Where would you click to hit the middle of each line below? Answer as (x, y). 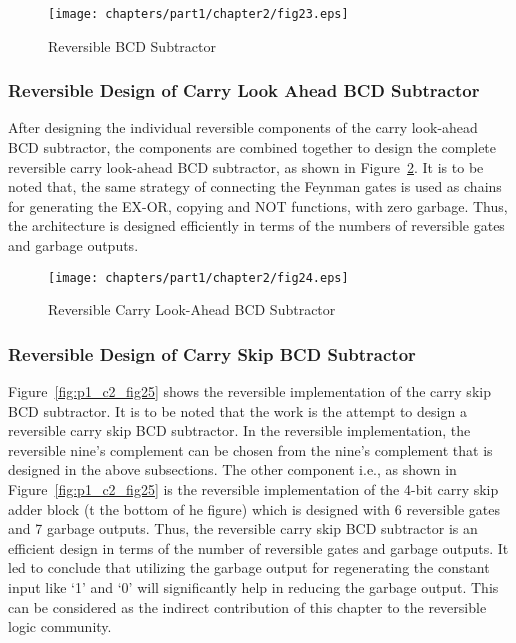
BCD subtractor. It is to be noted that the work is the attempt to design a (237, 410)
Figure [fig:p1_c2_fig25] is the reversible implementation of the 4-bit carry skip (253, 489)
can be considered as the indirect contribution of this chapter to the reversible (247, 606)
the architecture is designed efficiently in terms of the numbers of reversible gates (256, 225)
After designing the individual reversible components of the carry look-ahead (243, 127)
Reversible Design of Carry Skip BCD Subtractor (212, 353)
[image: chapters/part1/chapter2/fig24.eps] (198, 277)
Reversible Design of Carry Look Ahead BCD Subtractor (244, 90)
